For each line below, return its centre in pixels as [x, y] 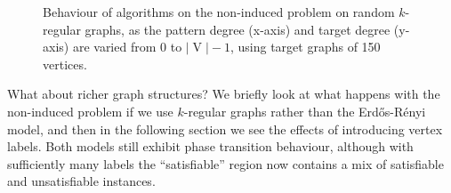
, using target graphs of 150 [305, 47]
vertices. [65, 64]
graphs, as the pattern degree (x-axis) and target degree [238, 29]
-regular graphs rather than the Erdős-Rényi [305, 111]
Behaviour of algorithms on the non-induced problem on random [219, 12]
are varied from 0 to [127, 47]
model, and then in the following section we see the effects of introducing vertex [225, 129]
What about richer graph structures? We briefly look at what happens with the [224, 94]
